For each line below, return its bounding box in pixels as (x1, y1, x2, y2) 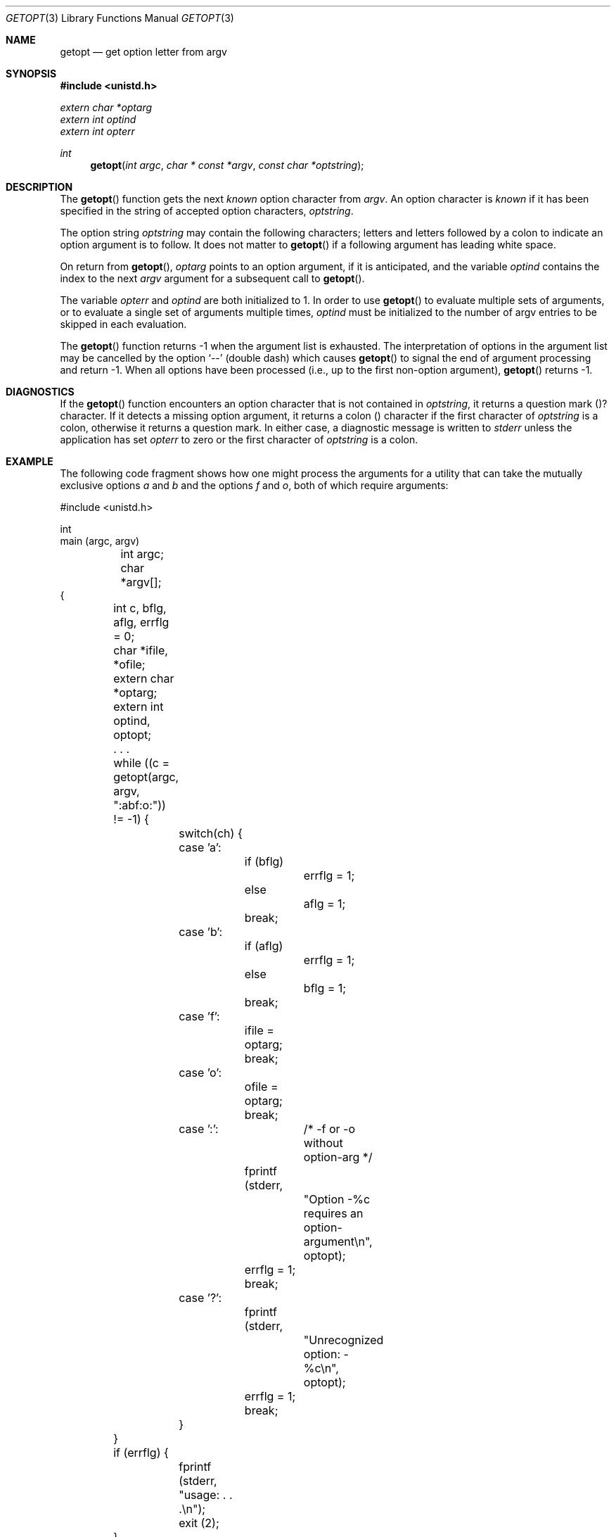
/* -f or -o (303, 1122, 355, 1136)
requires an (303, 1206, 364, 1220)
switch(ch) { (179, 826, 243, 840)
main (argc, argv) (60, 535, 140, 547)
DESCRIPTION (6, 181, 73, 193)
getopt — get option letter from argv (60, 46, 227, 58)
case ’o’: (179, 1065, 222, 1080)
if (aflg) (244, 939, 283, 953)
